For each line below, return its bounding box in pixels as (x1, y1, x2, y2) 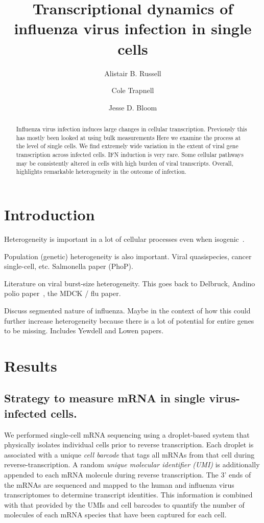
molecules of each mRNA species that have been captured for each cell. (4, 509, 227, 520)
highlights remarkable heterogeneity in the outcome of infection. (16, 167, 186, 176)
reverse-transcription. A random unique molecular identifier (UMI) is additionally (4, 459, 260, 470)
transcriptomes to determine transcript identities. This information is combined (4, 489, 253, 500)
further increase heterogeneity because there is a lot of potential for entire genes (4, 315, 254, 326)
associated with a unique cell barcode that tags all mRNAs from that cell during (4, 449, 255, 460)
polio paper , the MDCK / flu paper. (4, 288, 121, 299)
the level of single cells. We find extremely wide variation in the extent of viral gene (16, 142, 238, 150)
